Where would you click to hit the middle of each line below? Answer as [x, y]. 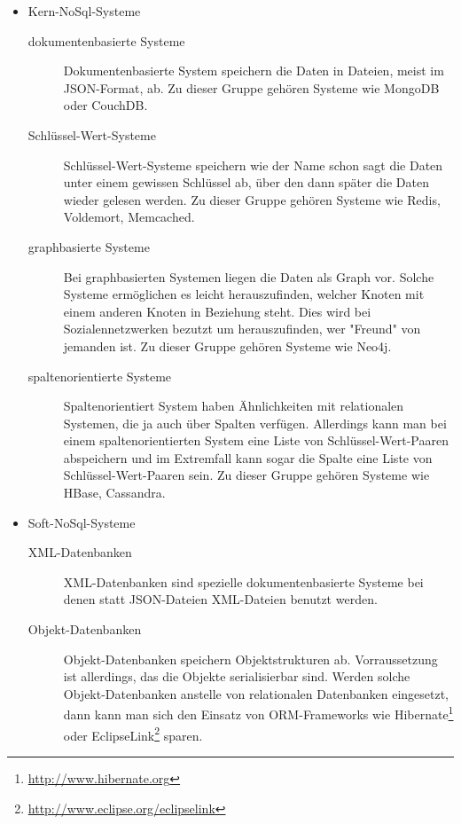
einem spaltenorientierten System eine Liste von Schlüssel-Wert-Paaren [256, 440]
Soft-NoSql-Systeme [82, 522]
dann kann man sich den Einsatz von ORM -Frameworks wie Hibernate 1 [258, 713]
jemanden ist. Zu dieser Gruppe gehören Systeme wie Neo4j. [227, 345]
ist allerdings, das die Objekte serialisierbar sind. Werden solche [237, 676]
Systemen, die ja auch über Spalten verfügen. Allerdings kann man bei [255, 423]
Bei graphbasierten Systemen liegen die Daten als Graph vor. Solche [249, 276]
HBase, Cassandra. [114, 493]
